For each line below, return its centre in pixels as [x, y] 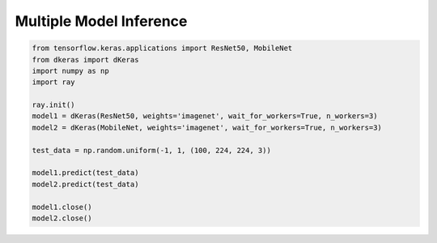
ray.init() [53, 105]
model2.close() [62, 218]
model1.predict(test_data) [85, 173]
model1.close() [62, 207]
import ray [53, 82]
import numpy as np [70, 70]
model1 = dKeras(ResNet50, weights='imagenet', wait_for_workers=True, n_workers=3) [205, 116]
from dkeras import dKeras [85, 60]
